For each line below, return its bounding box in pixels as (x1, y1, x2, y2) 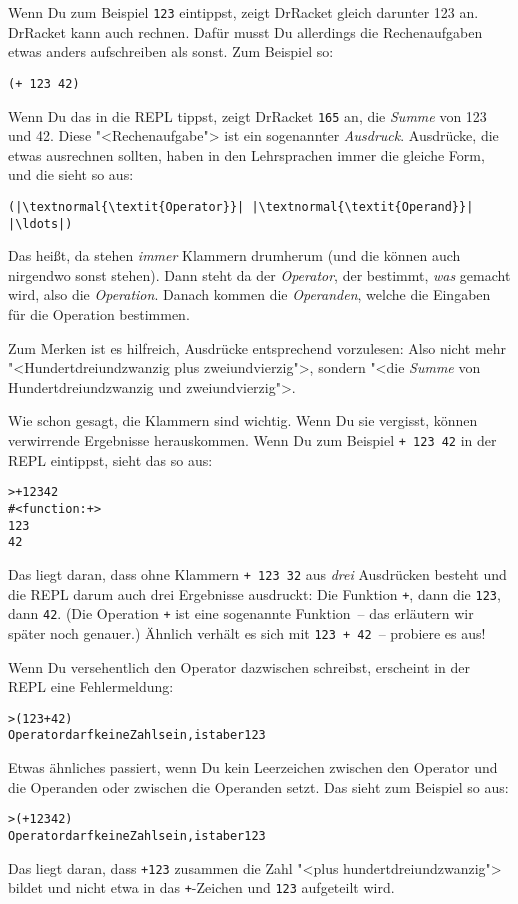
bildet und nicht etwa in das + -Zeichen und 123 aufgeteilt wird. (8, 877, 395, 898)
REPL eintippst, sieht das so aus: (8, 449, 213, 470)
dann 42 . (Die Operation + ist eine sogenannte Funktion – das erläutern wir (8, 603, 474, 624)
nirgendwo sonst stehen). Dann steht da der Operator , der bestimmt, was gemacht (8, 264, 511, 285)
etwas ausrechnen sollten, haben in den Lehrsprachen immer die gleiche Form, (8, 144, 485, 165)
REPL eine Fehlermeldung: (8, 676, 174, 697)
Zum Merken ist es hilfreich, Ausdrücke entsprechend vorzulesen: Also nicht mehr (8, 337, 507, 358)
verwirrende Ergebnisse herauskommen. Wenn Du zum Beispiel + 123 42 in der (8, 430, 497, 450)
